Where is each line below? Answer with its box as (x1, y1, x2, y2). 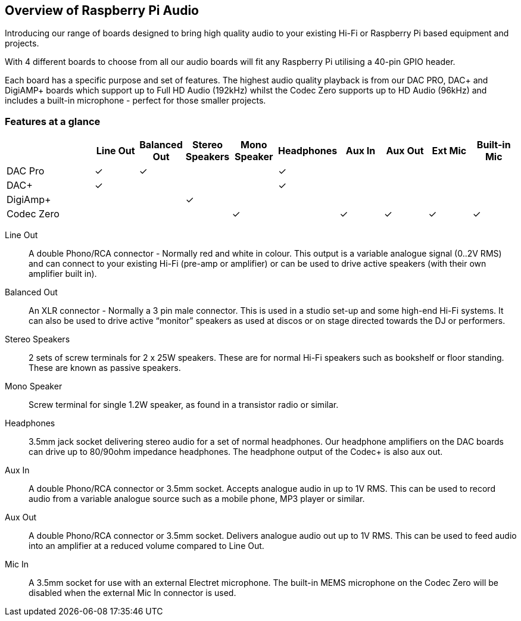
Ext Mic (432, 145, 467, 157)
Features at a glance (5, 115, 101, 127)
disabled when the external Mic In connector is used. (29, 588, 236, 598)
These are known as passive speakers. (29, 363, 181, 373)
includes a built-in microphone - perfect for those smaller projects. (5, 95, 266, 106)
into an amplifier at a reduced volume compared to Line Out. (29, 541, 264, 551)
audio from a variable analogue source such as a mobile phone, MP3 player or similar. (29, 494, 365, 504)
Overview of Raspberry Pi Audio (5, 3, 199, 18)
